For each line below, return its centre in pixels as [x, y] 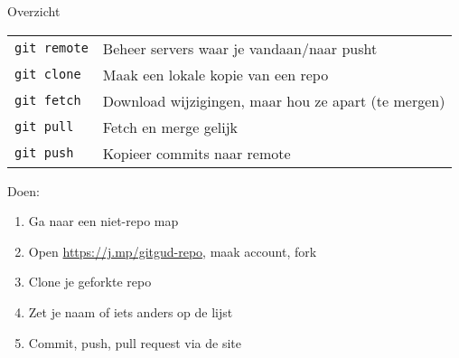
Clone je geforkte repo [90, 282]
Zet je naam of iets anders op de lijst [131, 311]
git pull [44, 127]
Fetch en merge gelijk [170, 127]
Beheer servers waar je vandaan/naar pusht [240, 48]
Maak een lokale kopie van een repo [215, 74]
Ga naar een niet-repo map [103, 221]
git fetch [48, 101]
